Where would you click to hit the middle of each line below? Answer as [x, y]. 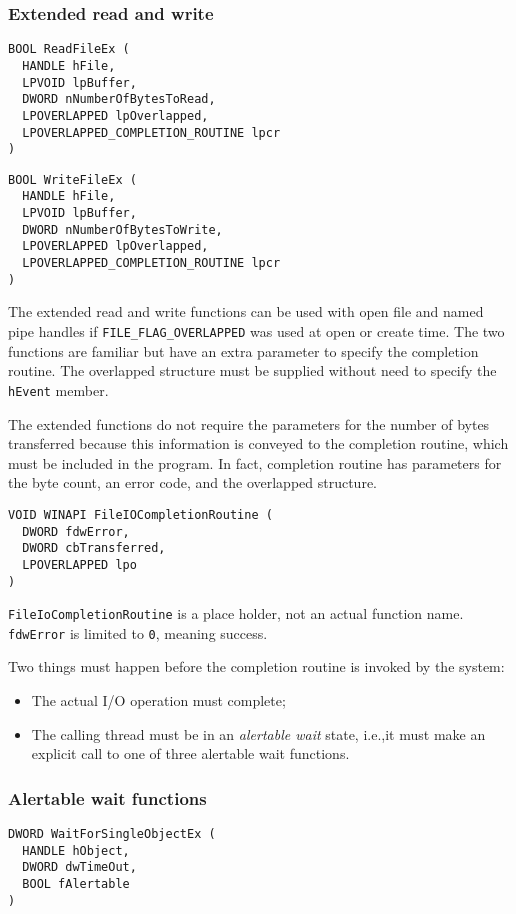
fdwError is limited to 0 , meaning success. [138, 632]
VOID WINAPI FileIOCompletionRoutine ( [140, 514]
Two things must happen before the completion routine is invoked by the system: [256, 666]
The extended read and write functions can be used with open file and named [246, 311]
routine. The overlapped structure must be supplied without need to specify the [252, 370]
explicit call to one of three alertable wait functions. [190, 753]
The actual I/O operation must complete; [158, 700]
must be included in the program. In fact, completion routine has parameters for [255, 462]
